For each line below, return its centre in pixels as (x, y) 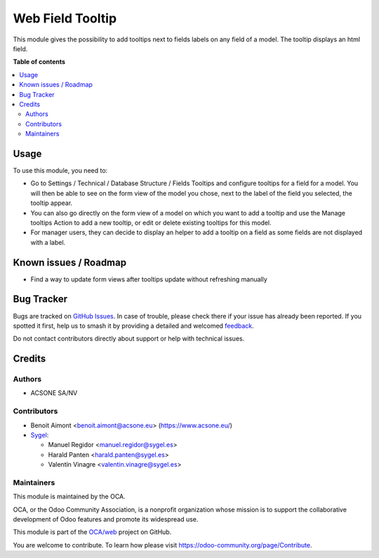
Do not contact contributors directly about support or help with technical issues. (129, 339)
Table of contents (39, 62)
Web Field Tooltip (65, 18)
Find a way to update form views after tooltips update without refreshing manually (149, 279)
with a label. (48, 242)
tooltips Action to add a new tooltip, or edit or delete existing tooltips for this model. (151, 222)
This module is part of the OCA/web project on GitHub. (92, 532)
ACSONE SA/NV (54, 393)
